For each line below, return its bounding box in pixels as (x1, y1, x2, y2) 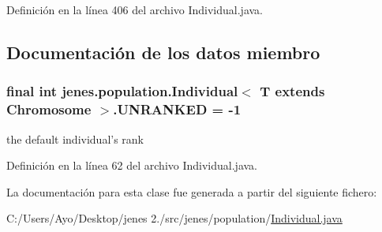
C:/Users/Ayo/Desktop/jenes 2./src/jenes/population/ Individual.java (6, 210, 343, 226)
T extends (260, 81, 325, 101)
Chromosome (6, 99, 92, 119)
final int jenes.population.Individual (6, 81, 238, 101)
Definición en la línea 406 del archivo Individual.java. (6, 2, 263, 17)
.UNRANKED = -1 (113, 99, 242, 119)
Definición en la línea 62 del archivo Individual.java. (6, 157, 257, 174)
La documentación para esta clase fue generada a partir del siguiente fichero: (6, 183, 377, 200)
